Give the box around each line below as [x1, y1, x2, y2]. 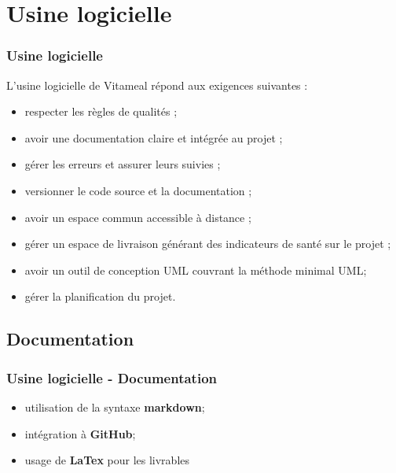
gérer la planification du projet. [24, 288, 176, 305]
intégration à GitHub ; [24, 425, 136, 442]
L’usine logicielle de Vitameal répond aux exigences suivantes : [6, 76, 308, 93]
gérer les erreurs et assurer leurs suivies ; [24, 156, 221, 172]
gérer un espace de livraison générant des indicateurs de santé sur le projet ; [24, 235, 391, 252]
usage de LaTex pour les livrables [24, 452, 190, 468]
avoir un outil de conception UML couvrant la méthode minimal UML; [24, 261, 367, 278]
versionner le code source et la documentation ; [24, 182, 252, 198]
